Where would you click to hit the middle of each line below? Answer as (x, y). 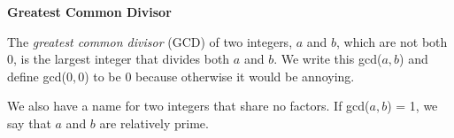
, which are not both (392, 41)
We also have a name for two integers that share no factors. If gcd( (189, 106)
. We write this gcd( (328, 59)
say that (29, 123)
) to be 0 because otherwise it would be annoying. (219, 76)
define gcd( (37, 76)
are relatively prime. (154, 123)
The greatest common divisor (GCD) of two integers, (150, 41)
